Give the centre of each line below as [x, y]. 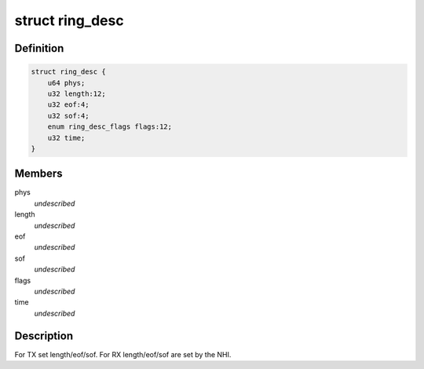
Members [38, 174]
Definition [39, 48]
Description [44, 336]
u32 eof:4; [68, 105]
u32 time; [66, 138]
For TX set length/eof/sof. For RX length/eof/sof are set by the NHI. [123, 354]
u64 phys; [66, 83]
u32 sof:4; [68, 115]
